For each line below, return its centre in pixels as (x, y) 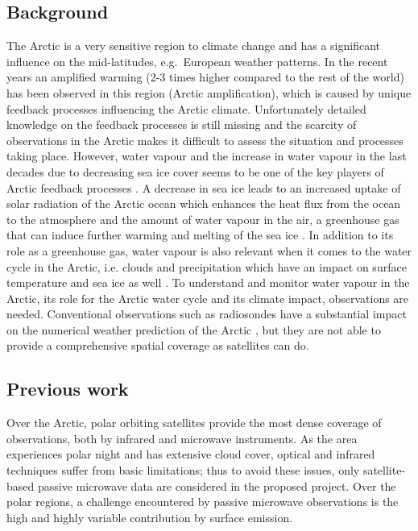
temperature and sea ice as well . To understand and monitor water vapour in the (208, 282)
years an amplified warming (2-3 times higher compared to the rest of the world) (205, 77)
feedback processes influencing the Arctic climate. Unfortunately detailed (186, 108)
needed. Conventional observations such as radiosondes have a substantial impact (207, 314)
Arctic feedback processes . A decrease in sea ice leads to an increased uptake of (204, 187)
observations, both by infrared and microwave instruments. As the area (182, 438)
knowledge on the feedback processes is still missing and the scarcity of (182, 124)
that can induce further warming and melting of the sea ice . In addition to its (200, 235)
